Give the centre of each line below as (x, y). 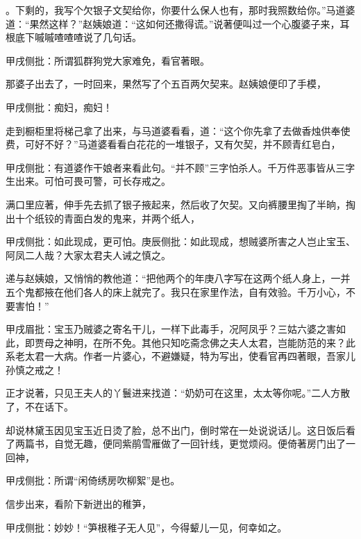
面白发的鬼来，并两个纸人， (136, 218)
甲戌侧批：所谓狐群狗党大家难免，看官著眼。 (108, 60)
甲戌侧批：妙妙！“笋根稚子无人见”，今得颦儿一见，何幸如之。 (146, 527)
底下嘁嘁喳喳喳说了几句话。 (78, 37)
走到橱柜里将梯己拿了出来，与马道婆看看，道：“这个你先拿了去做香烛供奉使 (178, 130)
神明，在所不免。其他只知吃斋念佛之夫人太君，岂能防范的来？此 (209, 342)
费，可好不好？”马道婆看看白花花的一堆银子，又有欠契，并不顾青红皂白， (173, 144)
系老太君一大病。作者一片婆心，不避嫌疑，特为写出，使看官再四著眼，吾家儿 (180, 356)
